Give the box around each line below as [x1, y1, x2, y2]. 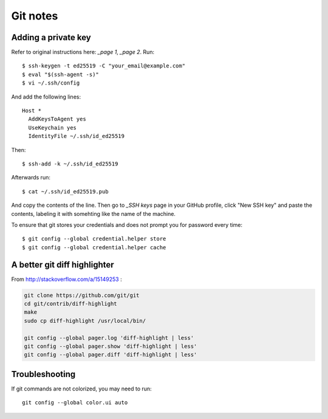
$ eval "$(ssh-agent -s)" [22, 71, 100, 78]
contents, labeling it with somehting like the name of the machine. [11, 210, 176, 217]
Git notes [11, 9, 58, 23]
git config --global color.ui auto [22, 399, 128, 406]
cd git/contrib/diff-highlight [24, 300, 118, 307]
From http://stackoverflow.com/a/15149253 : [11, 275, 122, 283]
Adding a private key [11, 32, 91, 43]
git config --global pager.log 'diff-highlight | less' [24, 334, 194, 341]
